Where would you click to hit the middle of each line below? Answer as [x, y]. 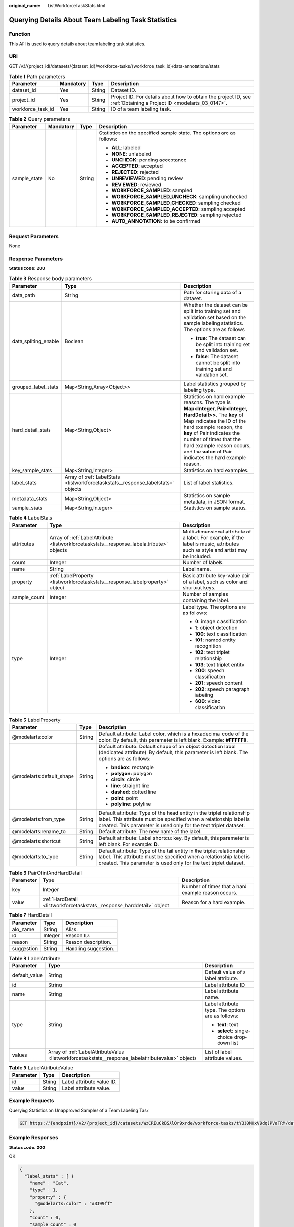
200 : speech [210, 671]
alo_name [23, 929]
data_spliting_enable [36, 341]
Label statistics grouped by [215, 384]
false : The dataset [217, 357]
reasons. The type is [207, 402]
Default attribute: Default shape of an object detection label [167, 746]
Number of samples [205, 594]
